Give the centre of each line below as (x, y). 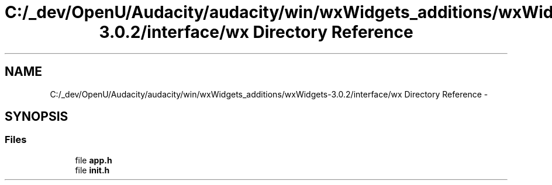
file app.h (94, 160)
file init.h (92, 170)
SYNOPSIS (37, 117)
